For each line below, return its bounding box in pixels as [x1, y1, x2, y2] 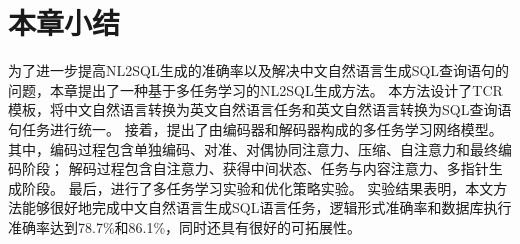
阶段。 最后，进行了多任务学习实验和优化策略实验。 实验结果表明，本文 [21, 177, 494, 198]
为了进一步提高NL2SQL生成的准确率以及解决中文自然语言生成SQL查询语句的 [8, 60, 510, 81]
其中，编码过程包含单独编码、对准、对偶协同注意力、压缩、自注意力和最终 [8, 138, 498, 159]
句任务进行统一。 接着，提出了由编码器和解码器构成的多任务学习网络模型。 [8, 118, 503, 139]
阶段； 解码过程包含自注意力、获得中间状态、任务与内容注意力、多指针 [21, 158, 489, 179]
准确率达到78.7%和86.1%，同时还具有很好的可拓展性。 [8, 216, 362, 237]
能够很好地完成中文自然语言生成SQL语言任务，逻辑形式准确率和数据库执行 [21, 197, 512, 218]
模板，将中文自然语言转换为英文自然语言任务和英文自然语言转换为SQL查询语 [8, 99, 512, 120]
